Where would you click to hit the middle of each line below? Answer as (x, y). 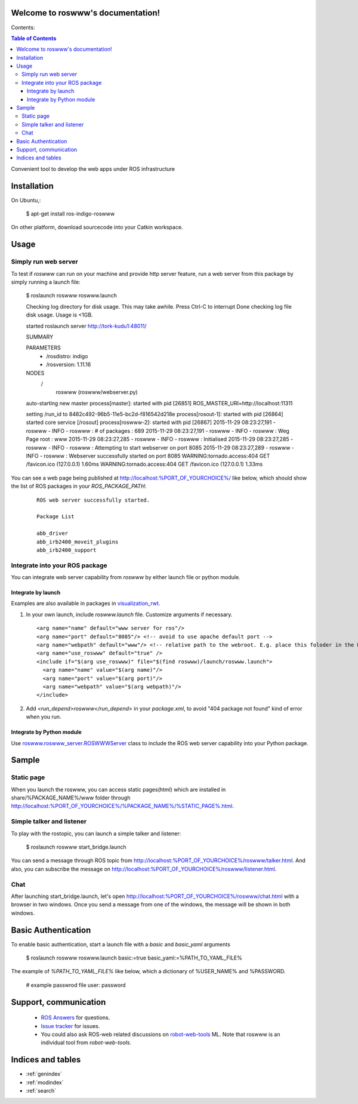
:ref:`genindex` (44, 1074)
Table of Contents (34, 38)
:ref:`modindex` (45, 1082)
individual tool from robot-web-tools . (86, 1043)
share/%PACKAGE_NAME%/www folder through (71, 798)
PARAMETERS (43, 348)
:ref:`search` (41, 1091)
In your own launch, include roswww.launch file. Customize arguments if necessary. (129, 614)
